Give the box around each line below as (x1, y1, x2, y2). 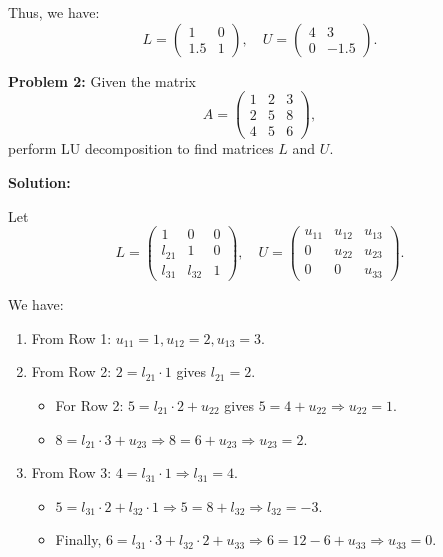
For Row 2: (55, 394, 124, 415)
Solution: (8, 171, 71, 192)
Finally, (55, 529, 102, 550)
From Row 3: (31, 462, 112, 483)
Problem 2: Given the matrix (8, 70, 196, 91)
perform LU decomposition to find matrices (8, 138, 274, 159)
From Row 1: (31, 327, 112, 348)
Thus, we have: (8, 2, 100, 22)
